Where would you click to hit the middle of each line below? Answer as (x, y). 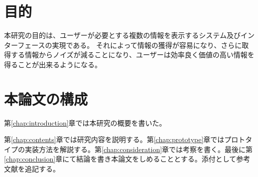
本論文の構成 (46, 98)
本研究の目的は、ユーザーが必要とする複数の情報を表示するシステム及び (122, 35)
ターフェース (25, 45)
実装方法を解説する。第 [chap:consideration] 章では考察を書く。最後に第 (139, 149)
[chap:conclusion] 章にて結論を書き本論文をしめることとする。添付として (120, 159)
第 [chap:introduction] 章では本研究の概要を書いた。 (85, 122)
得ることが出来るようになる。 (53, 64)
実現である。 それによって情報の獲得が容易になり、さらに (147, 45)
